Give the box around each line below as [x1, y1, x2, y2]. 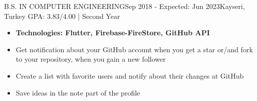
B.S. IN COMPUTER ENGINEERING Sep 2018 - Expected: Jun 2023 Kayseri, [4, 1, 245, 11]
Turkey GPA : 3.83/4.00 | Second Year [4, 10, 120, 21]
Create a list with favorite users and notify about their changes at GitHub [16, 70, 244, 81]
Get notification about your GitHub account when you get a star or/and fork [16, 44, 253, 54]
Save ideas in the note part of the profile [16, 87, 140, 98]
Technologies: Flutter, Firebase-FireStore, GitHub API [16, 27, 210, 38]
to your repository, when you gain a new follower [16, 54, 166, 64]
